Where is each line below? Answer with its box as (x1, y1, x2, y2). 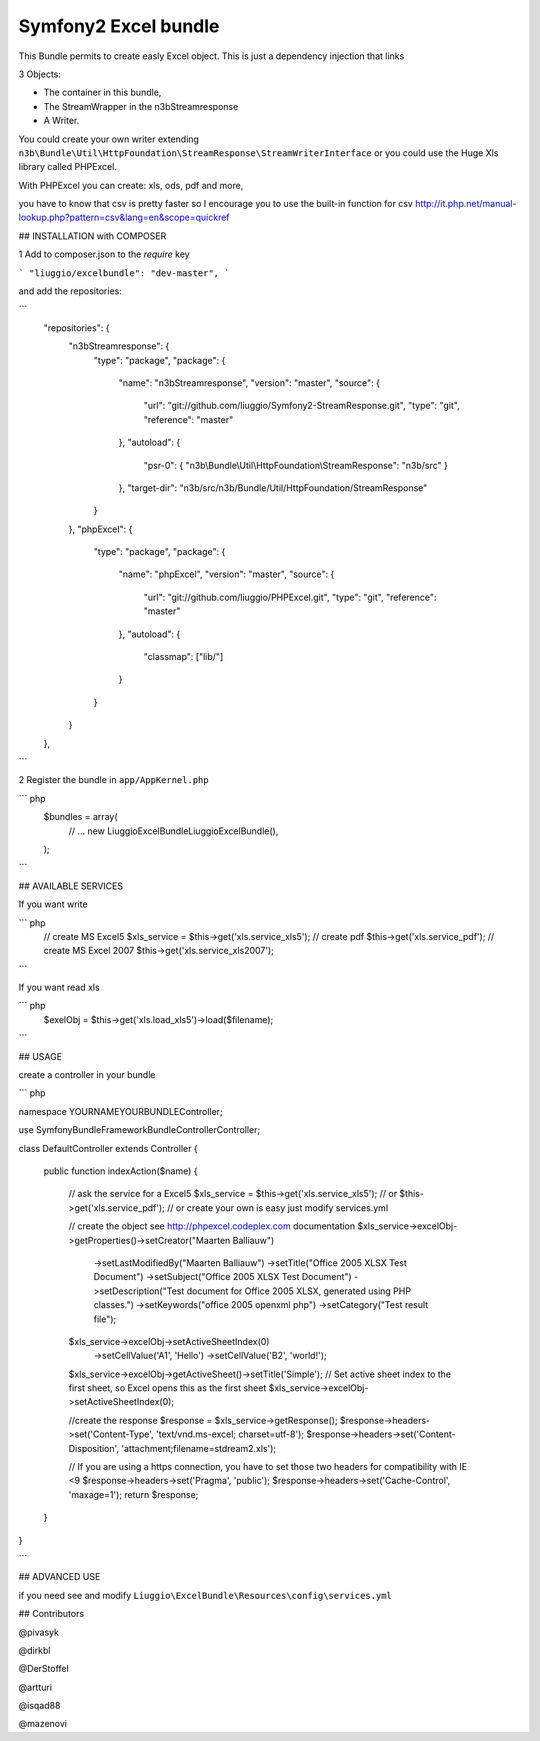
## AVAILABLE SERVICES (18, 880, 124, 892)
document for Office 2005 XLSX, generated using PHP (186, 1285, 412, 1297)
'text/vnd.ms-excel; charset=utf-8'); (155, 1428, 305, 1440)
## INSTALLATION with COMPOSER (18, 230, 167, 242)
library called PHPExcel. (18, 161, 117, 173)
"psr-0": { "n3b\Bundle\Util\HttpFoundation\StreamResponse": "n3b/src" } (143, 459, 449, 471)
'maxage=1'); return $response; (68, 1488, 199, 1500)
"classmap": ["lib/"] (143, 651, 224, 663)
